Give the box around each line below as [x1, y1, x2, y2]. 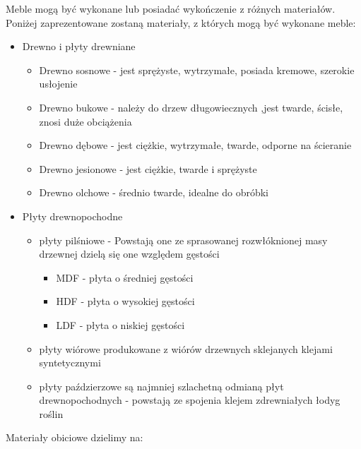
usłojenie [39, 76, 78, 91]
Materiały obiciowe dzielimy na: [6, 430, 143, 445]
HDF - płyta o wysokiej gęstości [56, 294, 195, 309]
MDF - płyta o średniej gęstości [56, 270, 194, 285]
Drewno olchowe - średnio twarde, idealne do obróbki [39, 185, 268, 200]
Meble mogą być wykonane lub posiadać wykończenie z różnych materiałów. [6, 1, 336, 16]
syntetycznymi [39, 355, 101, 370]
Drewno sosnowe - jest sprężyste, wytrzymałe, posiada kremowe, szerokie [39, 62, 355, 77]
